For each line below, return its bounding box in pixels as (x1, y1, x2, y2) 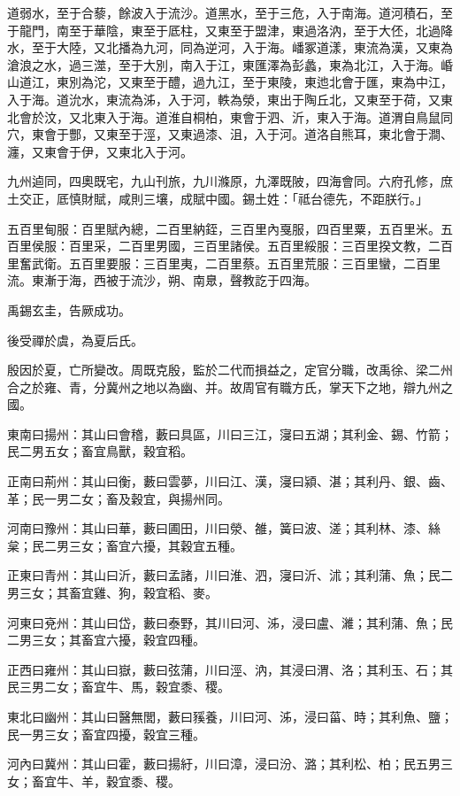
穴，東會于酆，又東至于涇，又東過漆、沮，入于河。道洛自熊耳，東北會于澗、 (7, 125, 453, 143)
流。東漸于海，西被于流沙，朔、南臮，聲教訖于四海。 (7, 271, 317, 290)
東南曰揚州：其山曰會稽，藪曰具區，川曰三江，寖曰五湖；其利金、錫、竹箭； (7, 424, 453, 443)
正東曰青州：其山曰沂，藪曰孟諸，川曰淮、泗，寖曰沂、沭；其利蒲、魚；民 (7, 566, 441, 584)
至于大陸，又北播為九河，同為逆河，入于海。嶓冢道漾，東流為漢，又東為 (31, 38, 453, 57)
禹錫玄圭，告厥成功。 (7, 300, 131, 319)
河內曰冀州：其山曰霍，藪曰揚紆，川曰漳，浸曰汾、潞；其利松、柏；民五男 (7, 754, 441, 773)
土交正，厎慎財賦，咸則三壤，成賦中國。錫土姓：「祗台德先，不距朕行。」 (7, 189, 428, 207)
